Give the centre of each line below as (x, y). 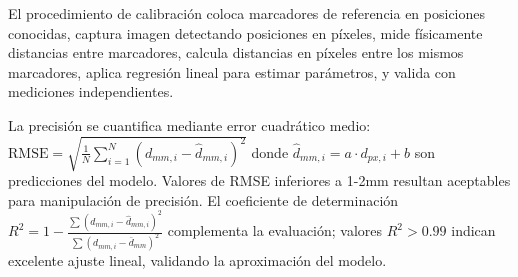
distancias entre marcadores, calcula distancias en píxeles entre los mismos (236, 52)
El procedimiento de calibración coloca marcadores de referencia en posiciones (247, 13)
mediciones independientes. (91, 91)
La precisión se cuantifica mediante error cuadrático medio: (189, 124)
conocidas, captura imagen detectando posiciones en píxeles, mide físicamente (245, 32)
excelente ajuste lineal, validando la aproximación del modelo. (197, 260)
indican (473, 230)
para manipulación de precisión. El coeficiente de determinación (203, 199)
